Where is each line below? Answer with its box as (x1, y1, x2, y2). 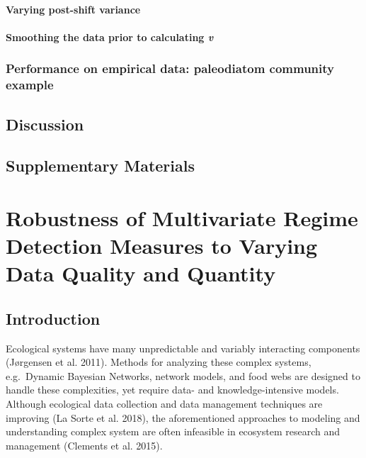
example (6, 76, 54, 94)
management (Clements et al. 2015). (6, 437, 163, 452)
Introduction (6, 307, 101, 329)
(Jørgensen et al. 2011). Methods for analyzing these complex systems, (6, 354, 311, 369)
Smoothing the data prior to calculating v (6, 29, 214, 44)
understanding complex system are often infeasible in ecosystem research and (6, 424, 340, 439)
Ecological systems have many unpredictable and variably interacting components (6, 340, 360, 355)
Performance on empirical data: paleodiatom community (6, 60, 334, 77)
